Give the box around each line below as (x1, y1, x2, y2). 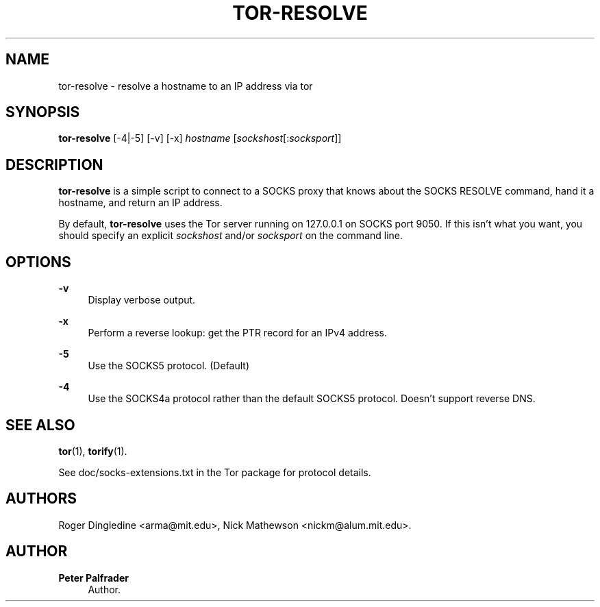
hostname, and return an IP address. (58, 197, 223, 209)
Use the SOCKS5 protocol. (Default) (88, 360, 250, 372)
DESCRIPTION (5, 156, 103, 173)
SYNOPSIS (5, 103, 80, 121)
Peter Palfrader (58, 571, 129, 584)
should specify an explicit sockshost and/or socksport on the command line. (58, 230, 403, 242)
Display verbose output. (88, 294, 196, 306)
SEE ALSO (5, 416, 75, 434)
